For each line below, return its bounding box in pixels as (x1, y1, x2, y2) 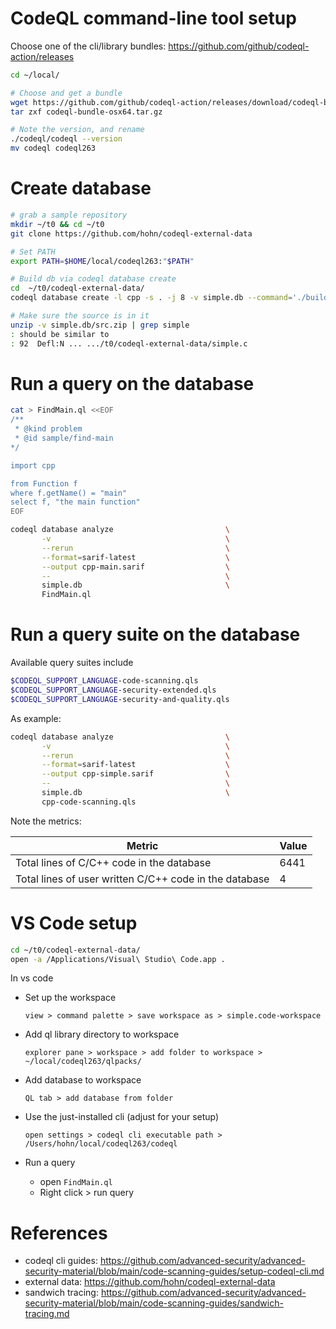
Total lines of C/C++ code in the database (15, 855, 212, 869)
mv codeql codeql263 (10, 143, 97, 154)
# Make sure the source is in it (10, 311, 150, 321)
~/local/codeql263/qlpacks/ (24, 1057, 142, 1067)
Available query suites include (10, 657, 134, 669)
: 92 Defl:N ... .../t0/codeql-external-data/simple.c (10, 338, 248, 349)
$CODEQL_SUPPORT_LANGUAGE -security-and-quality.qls (10, 694, 230, 704)
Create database (10, 177, 152, 200)
